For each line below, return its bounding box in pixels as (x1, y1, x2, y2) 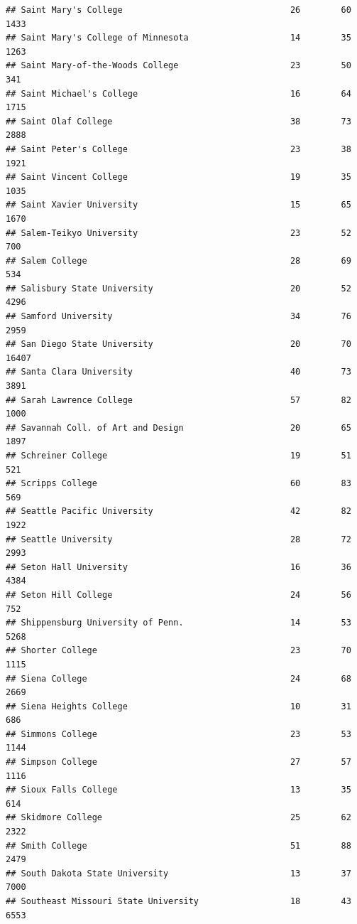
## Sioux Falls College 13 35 (6, 785, 351, 795)
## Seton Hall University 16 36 (6, 562, 351, 572)
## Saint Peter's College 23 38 (6, 144, 351, 154)
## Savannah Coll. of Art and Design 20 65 (6, 422, 351, 433)
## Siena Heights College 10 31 (6, 701, 351, 711)
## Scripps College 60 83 (6, 478, 351, 489)
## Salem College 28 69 (6, 255, 351, 266)
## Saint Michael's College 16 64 (6, 88, 351, 99)
